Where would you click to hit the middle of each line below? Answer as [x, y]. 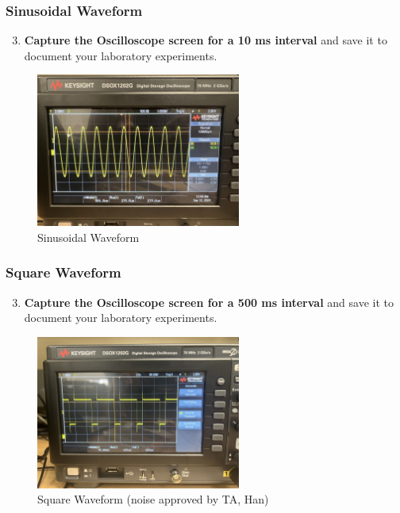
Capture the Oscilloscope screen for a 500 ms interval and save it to [209, 302]
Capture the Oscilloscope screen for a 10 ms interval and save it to [206, 40]
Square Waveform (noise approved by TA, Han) [153, 499]
